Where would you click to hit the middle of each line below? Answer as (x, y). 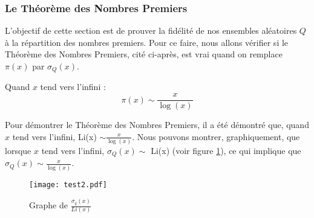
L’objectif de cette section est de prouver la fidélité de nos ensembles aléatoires (151, 30)
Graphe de (48, 205)
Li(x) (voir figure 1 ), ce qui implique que (226, 151)
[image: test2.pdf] (68, 184)
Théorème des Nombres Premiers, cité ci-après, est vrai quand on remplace (144, 54)
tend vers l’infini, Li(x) (54, 136)
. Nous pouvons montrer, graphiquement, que (216, 136)
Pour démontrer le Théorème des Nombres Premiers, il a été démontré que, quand (157, 125)
